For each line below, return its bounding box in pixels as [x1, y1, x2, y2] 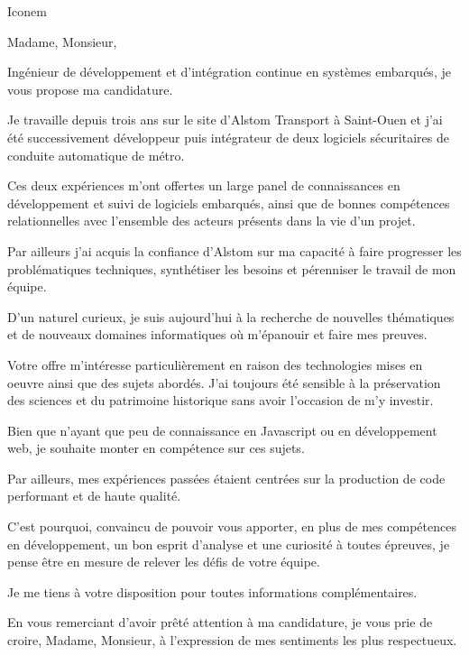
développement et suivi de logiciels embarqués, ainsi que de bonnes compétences [7, 193, 450, 212]
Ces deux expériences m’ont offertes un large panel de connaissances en [7, 176, 400, 195]
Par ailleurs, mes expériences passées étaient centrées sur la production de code [7, 468, 446, 487]
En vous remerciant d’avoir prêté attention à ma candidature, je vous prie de [7, 613, 433, 632]
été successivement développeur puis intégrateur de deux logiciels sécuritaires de [7, 127, 449, 146]
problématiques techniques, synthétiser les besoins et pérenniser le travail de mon [7, 259, 456, 278]
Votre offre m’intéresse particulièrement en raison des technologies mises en [7, 355, 423, 374]
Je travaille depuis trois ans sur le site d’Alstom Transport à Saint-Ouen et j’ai [7, 110, 443, 129]
